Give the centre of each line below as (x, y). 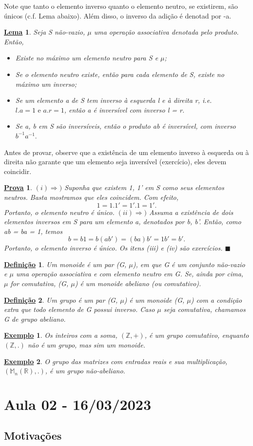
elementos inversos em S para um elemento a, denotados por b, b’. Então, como (123, 222)
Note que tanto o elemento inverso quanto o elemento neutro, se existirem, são (121, 6)
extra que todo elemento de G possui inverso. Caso (79, 309)
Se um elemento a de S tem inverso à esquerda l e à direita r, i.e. (114, 100)
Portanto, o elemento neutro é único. (59, 212)
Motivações (33, 435)
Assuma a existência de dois (191, 212)
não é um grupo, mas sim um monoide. (86, 345)
